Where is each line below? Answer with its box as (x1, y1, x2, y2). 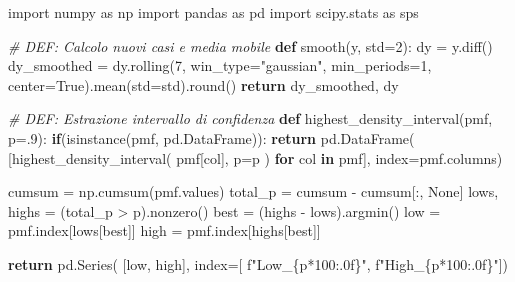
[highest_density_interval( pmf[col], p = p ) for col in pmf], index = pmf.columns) (8, 147, 503, 168)
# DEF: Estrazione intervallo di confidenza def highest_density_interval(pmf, (8, 108, 493, 129)
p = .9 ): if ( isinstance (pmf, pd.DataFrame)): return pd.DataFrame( (8, 127, 415, 148)
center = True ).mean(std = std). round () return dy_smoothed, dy (8, 74, 399, 95)
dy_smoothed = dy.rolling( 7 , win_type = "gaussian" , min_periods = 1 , (8, 55, 432, 76)
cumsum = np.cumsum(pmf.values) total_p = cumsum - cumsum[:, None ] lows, (8, 181, 499, 202)
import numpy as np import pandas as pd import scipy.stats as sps (8, 2, 419, 22)
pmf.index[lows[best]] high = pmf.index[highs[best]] (8, 220, 321, 241)
